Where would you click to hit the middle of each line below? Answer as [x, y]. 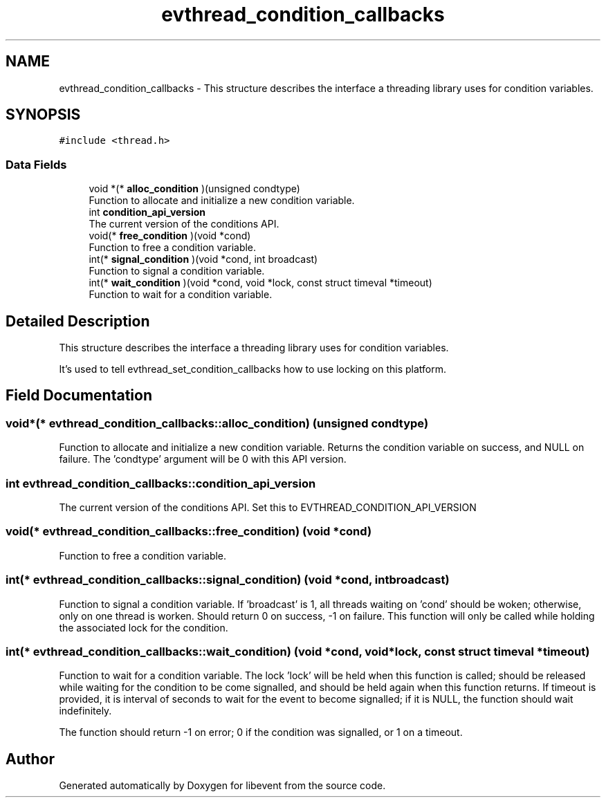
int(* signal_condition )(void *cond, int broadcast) [203, 259]
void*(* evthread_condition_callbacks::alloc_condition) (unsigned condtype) [217, 423]
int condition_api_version [147, 212]
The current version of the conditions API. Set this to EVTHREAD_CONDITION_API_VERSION [268, 507]
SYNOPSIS [43, 115]
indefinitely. [85, 711]
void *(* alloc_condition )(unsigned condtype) [194, 189]
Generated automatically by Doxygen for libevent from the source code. [222, 786]
